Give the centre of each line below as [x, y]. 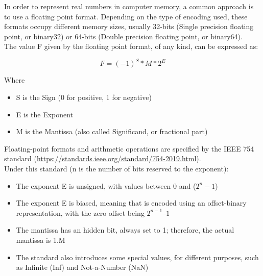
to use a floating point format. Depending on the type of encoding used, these [126, 16]
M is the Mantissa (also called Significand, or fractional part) [112, 131]
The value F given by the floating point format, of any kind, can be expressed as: [131, 46]
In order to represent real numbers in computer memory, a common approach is [129, 6]
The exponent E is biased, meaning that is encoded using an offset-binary [131, 203]
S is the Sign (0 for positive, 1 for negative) [84, 97]
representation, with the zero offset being [80, 212]
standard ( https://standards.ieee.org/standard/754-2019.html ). [103, 158]
